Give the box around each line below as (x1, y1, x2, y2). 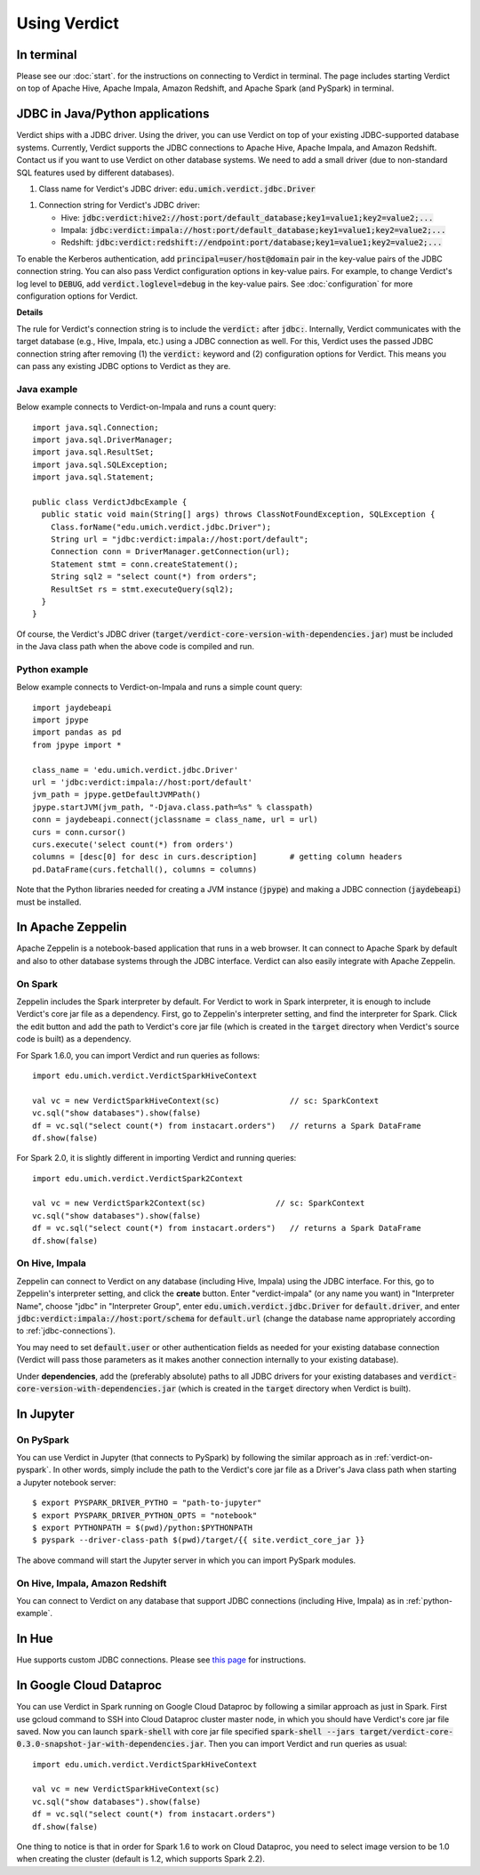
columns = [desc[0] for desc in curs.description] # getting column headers (32, 852, 403, 862)
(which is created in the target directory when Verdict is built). (178, 1383, 412, 1394)
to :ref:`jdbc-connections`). (16, 1325, 116, 1336)
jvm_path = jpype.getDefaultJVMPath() (32, 790, 202, 800)
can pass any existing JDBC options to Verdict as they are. (16, 361, 231, 371)
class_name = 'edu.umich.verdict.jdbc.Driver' (32, 765, 239, 775)
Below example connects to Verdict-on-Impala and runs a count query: (16, 401, 276, 413)
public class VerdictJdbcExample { (32, 496, 188, 507)
